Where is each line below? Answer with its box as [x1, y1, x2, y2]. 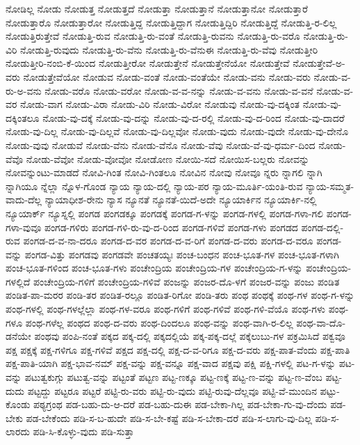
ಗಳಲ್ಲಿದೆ [6, 274, 31, 288]
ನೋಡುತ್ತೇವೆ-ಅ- [293, 56, 345, 70]
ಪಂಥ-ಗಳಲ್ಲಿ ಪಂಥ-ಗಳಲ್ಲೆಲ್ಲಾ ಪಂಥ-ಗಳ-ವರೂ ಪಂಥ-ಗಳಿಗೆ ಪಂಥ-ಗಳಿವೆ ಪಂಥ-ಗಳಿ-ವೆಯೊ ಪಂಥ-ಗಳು [6, 302, 325, 316]
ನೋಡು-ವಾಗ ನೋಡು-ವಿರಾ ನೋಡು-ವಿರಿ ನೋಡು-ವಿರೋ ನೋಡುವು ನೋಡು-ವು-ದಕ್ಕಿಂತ [20, 97, 300, 111]
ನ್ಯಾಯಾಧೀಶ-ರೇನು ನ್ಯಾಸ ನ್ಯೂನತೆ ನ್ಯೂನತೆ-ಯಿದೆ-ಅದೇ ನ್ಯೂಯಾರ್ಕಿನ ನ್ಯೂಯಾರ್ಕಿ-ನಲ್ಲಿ [44, 192, 317, 207]
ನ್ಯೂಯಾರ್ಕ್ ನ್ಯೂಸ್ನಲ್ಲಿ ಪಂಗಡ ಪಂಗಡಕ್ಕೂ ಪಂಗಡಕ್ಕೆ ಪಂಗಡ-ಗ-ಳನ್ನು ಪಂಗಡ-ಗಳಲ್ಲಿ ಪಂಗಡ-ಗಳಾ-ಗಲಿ [6, 205, 324, 220]
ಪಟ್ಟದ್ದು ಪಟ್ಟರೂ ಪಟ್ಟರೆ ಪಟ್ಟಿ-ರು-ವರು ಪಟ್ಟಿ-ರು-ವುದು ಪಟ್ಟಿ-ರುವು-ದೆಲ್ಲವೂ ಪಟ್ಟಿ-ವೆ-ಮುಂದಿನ [27, 383, 317, 398]
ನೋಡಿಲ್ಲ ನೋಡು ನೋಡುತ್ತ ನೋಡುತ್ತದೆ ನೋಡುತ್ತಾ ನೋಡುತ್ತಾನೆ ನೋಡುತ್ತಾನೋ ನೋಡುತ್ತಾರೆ [6, 1, 308, 15]
